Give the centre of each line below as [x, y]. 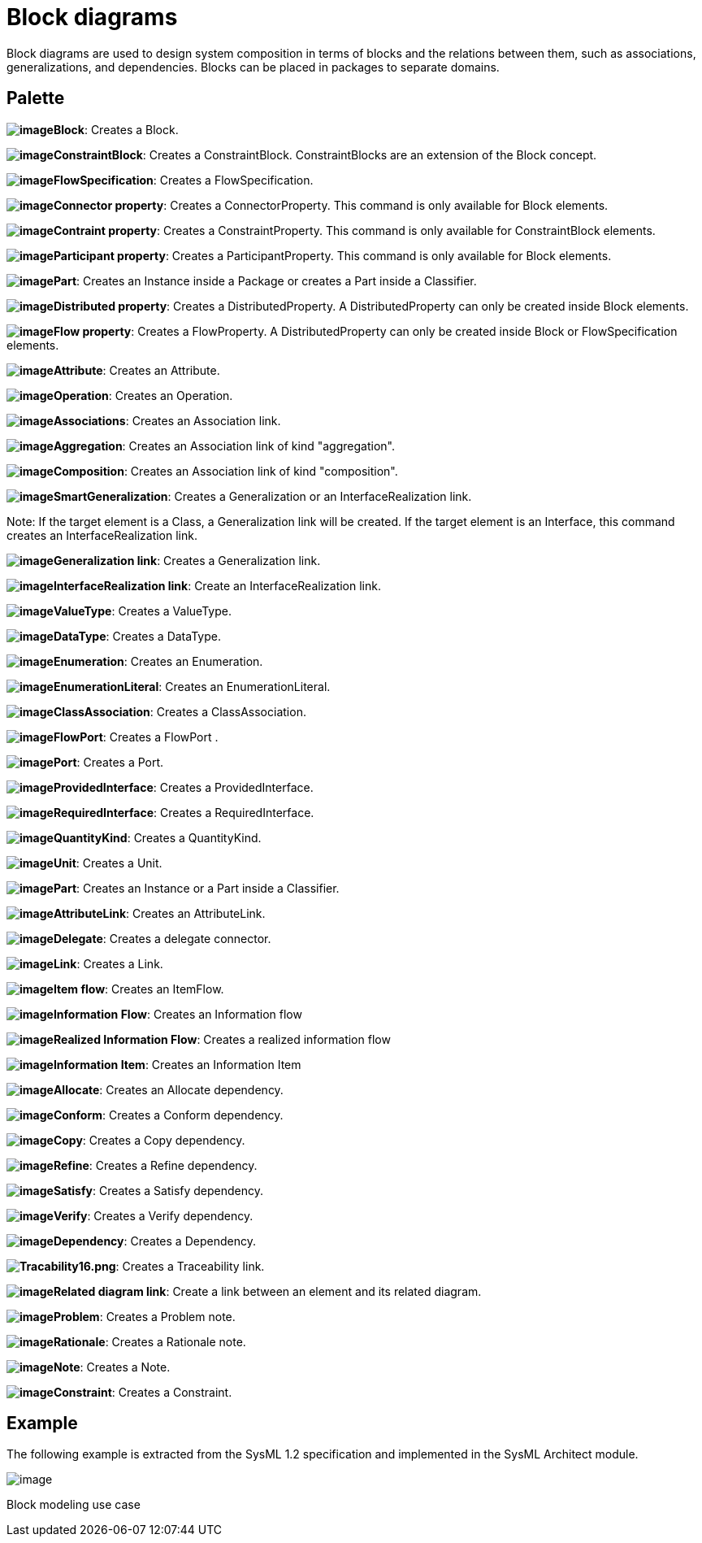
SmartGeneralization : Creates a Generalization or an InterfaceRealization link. [262, 496]
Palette [36, 98]
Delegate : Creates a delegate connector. [162, 938]
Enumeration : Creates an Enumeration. [158, 661]
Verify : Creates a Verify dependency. [153, 1215]
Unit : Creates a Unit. [108, 863]
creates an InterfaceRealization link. [102, 535]
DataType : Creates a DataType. [137, 636]
